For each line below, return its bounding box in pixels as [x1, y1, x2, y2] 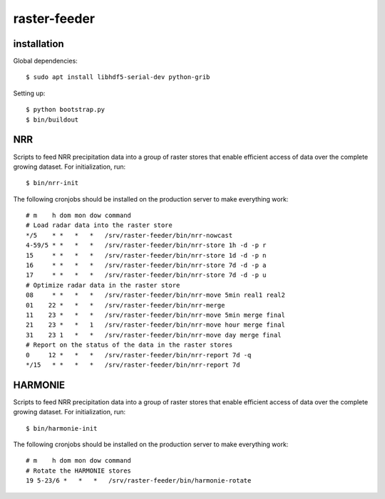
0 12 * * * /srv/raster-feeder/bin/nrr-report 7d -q [26, 351, 252, 359]
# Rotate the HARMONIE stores [26, 466, 132, 475]
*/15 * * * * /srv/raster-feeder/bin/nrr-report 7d [26, 360, 240, 369]
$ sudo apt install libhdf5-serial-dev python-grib [26, 73, 210, 81]
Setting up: [13, 89, 46, 98]
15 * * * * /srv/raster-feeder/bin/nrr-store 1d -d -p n [26, 251, 267, 259]
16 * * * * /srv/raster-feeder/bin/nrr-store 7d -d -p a [26, 261, 267, 270]
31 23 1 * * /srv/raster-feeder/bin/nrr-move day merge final [26, 331, 282, 339]
